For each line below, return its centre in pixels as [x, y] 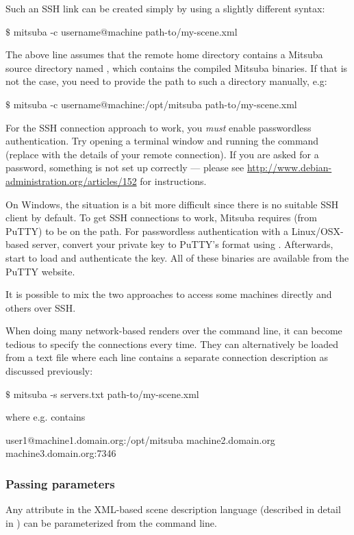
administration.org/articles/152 [71, 181]
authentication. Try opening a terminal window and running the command [162, 141]
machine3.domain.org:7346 [61, 453]
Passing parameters [60, 483]
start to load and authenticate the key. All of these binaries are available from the [177, 257]
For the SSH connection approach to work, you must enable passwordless [159, 127]
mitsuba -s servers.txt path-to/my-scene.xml [106, 394]
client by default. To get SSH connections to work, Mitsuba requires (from [162, 217]
